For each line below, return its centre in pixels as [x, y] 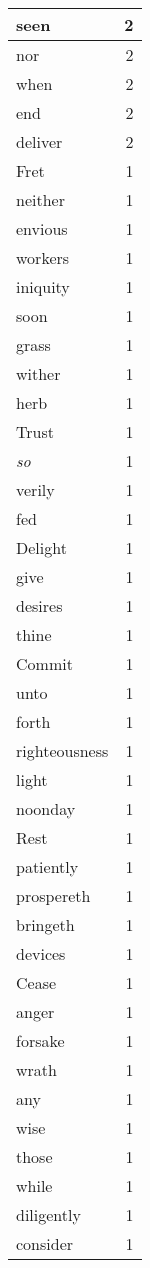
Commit [44, 663]
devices [41, 953]
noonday [46, 808]
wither [38, 373]
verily [35, 489]
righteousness [62, 750]
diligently [48, 1214]
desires [39, 605]
